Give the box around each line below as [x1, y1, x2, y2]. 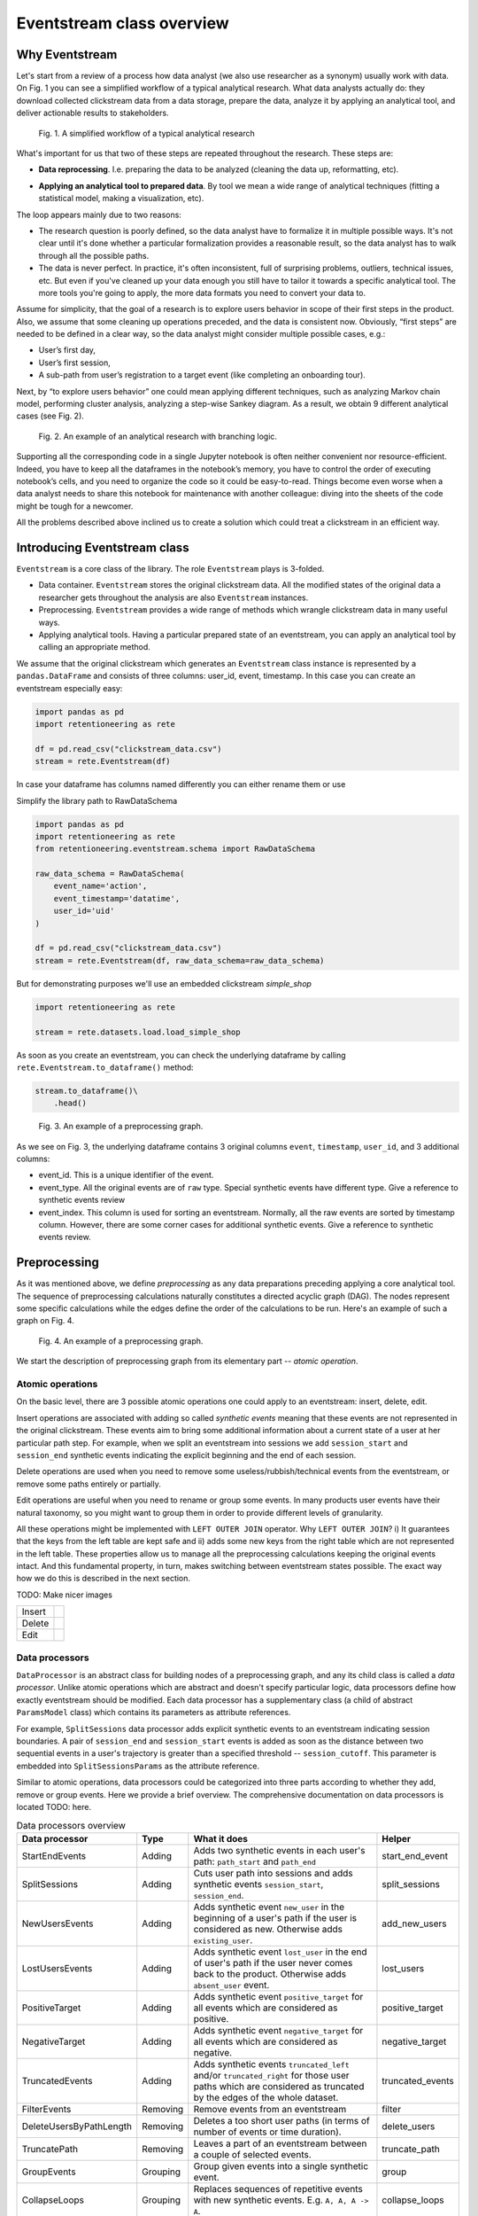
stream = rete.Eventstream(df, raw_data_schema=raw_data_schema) [35, 956, 325, 965]
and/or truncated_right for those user [193, 2069, 350, 2081]
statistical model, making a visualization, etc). [38, 193, 204, 204]
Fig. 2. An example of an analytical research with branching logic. [38, 431, 278, 441]
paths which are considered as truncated [193, 2079, 365, 2092]
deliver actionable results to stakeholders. [16, 107, 169, 119]
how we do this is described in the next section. [16, 1573, 190, 1584]
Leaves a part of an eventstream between [193, 2137, 367, 2150]
